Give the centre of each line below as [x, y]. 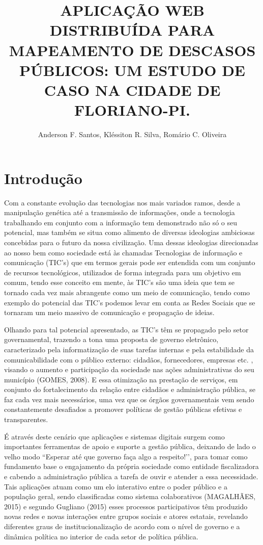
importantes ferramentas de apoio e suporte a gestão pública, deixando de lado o [130, 446]
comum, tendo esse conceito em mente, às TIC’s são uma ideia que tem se [119, 282]
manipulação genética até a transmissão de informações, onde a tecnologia [120, 212]
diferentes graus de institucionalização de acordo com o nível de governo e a [122, 526]
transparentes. [26, 419]
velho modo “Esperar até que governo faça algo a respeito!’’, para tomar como [126, 456]
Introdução [43, 178]
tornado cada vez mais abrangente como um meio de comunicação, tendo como [127, 292]
